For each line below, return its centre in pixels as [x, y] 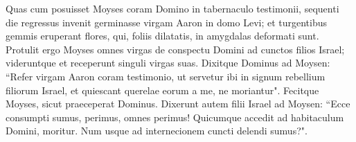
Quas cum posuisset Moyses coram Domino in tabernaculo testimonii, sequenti [172, 8]
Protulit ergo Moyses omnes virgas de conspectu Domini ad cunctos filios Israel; [175, 49]
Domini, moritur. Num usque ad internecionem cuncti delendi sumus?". [157, 131]
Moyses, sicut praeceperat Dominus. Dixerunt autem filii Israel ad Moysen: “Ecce [178, 104]
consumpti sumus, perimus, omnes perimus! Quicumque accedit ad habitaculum [175, 117]
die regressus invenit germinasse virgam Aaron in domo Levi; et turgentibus [167, 22]
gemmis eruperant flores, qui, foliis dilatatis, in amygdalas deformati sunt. [162, 36]
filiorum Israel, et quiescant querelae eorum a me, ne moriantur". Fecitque [162, 90]
